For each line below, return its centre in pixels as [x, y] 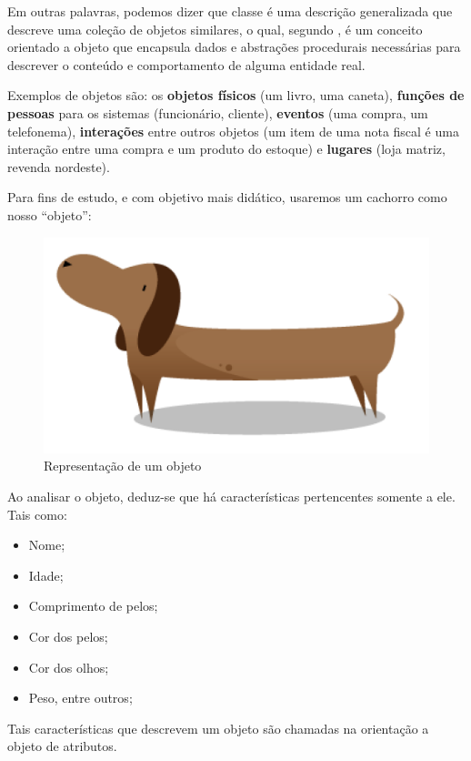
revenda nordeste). [59, 166]
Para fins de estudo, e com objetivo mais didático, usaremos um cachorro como [227, 197]
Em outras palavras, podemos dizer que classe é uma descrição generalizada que [230, 11]
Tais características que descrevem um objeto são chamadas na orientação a [218, 728]
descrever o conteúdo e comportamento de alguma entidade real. [186, 64]
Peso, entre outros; [80, 698]
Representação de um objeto [123, 466]
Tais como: [37, 514]
